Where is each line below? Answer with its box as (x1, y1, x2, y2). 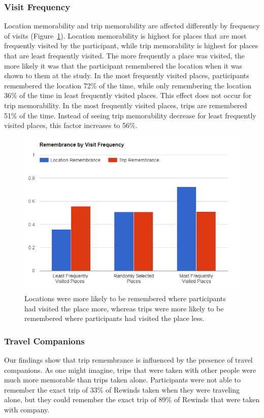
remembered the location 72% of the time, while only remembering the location (4, 80, 252, 90)
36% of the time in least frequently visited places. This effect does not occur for (4, 90, 252, 101)
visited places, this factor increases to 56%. (4, 120, 138, 131)
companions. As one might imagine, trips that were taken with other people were (4, 364, 256, 375)
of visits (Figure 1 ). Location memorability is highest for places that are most (4, 30, 247, 41)
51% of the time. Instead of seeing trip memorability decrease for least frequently (4, 110, 256, 120)
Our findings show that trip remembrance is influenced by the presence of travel (4, 354, 253, 365)
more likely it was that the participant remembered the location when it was (4, 60, 242, 71)
